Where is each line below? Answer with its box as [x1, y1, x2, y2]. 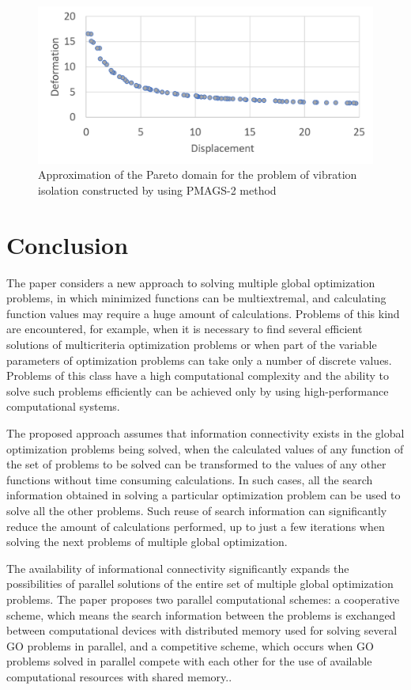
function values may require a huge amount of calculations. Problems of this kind [6, 305, 400, 321]
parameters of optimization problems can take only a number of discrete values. [6, 351, 392, 368]
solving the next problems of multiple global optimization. [6, 533, 288, 550]
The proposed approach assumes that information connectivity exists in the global [6, 425, 405, 441]
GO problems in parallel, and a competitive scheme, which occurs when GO [6, 637, 374, 654]
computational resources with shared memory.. [6, 668, 232, 684]
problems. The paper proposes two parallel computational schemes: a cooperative [6, 590, 400, 607]
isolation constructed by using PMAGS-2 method [38, 181, 277, 198]
